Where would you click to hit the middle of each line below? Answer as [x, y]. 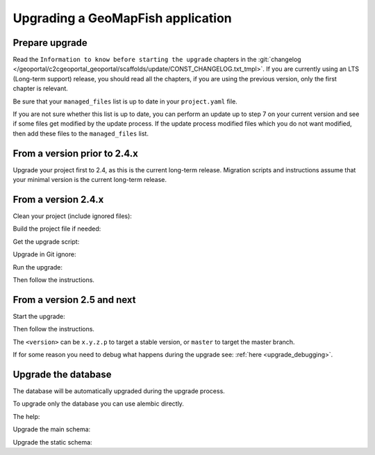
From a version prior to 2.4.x [76, 153]
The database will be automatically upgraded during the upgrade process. [119, 391]
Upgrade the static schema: [53, 442]
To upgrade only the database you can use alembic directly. [98, 404]
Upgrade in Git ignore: [44, 254]
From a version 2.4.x [58, 199]
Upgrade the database [62, 374]
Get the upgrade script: [46, 241]
